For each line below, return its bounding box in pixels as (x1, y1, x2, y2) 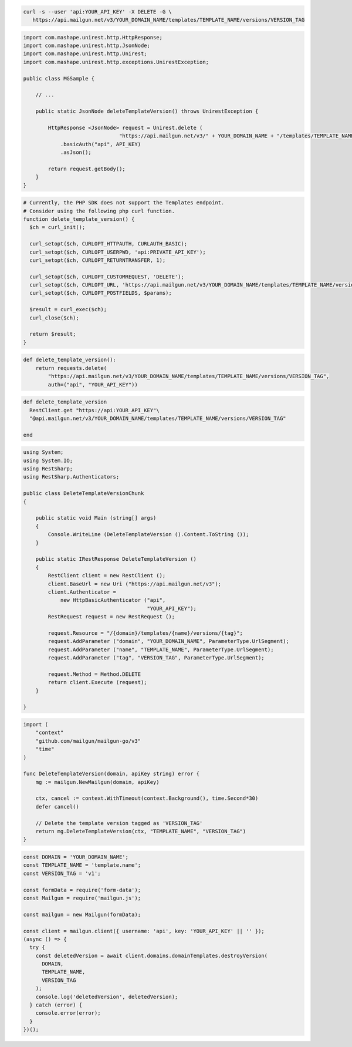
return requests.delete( (35, 365, 107, 371)
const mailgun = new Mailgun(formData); (23, 911, 141, 918)
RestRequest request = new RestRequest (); (48, 614, 175, 620)
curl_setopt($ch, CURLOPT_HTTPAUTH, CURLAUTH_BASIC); (29, 241, 188, 247)
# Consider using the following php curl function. (23, 207, 175, 214)
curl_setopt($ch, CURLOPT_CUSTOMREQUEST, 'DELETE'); (29, 273, 184, 280)
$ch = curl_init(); (29, 224, 86, 231)
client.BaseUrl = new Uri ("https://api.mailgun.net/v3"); (48, 580, 222, 587)
